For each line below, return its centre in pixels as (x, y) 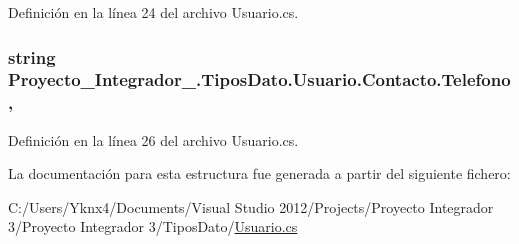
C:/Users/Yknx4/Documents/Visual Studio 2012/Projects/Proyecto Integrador (251, 206)
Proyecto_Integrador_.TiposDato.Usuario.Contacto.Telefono (259, 79)
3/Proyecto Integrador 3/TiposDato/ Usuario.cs (153, 226)
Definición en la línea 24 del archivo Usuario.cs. (153, 12)
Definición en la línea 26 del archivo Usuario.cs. (153, 139)
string (32, 56)
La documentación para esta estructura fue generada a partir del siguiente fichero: (259, 173)
